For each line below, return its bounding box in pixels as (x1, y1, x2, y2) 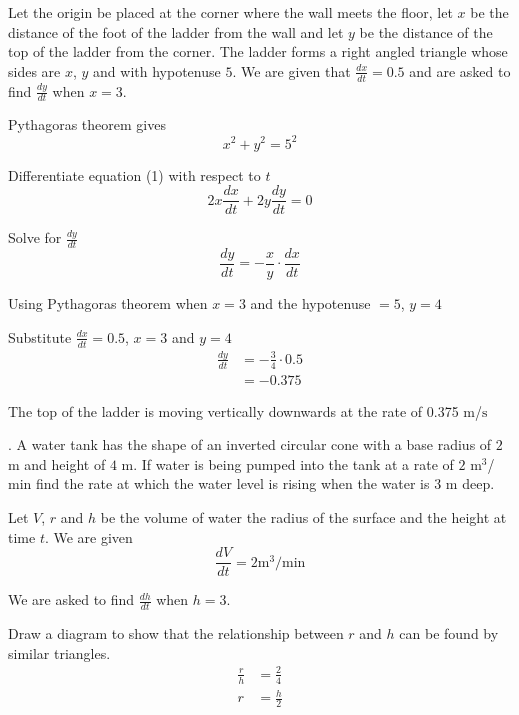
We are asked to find (8, 589, 135, 610)
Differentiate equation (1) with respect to (8, 164, 261, 185)
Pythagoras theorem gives (8, 114, 166, 135)
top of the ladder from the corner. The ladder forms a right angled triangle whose (8, 41, 508, 62)
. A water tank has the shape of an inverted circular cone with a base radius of (8, 434, 492, 455)
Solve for (8, 227, 62, 248)
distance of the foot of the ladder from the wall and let (8, 21, 344, 42)
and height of (24, 453, 106, 474)
